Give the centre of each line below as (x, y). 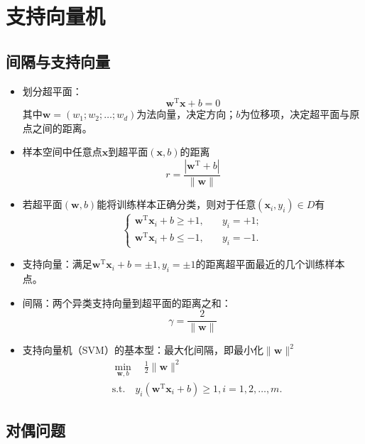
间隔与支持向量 (58, 61)
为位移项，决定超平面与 (295, 114)
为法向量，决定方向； (186, 114)
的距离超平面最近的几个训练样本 (270, 264)
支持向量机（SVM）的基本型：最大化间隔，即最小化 (143, 350)
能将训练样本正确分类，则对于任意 (176, 204)
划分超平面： (52, 91)
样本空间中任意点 (62, 152)
